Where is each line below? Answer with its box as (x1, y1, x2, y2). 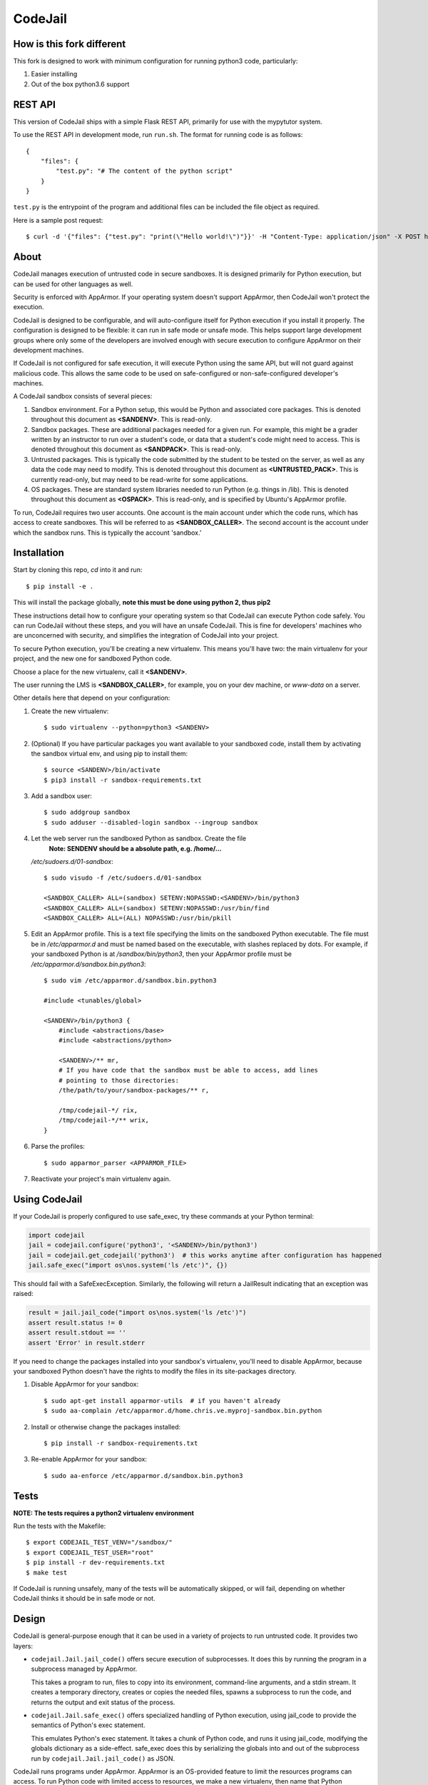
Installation (13, 547, 64, 559)
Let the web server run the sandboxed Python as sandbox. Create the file (31, 834, 246, 843)
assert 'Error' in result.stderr (28, 1339, 146, 1347)
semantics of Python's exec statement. (31, 1721, 146, 1729)
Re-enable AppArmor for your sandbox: (31, 1455, 148, 1464)
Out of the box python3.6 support (31, 79, 130, 89)
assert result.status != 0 (28, 1318, 123, 1327)
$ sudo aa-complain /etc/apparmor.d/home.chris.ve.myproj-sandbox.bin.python (44, 1407, 322, 1415)
